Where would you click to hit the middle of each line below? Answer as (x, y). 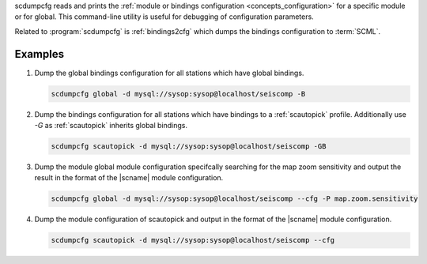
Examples (40, 54)
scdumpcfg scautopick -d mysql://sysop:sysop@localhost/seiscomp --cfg (193, 240)
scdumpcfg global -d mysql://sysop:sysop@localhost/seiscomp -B (178, 94)
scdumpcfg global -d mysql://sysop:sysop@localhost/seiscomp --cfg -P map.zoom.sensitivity (234, 199)
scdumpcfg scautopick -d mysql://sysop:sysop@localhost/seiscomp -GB (189, 147)
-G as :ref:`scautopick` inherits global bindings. (111, 126)
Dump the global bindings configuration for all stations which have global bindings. (169, 73)
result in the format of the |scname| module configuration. (129, 178)
